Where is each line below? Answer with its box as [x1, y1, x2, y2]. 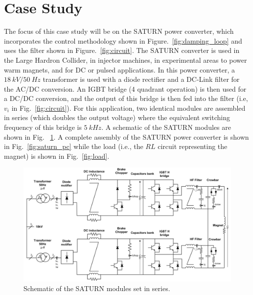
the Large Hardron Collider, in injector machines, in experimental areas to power [4, 54, 247, 65]
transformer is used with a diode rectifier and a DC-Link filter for [43, 74, 240, 84]
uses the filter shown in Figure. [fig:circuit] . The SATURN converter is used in [4, 45, 240, 55]
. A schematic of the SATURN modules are [101, 122, 231, 132]
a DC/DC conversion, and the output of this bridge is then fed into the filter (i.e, [4, 93, 248, 103]
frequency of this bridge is [4, 122, 82, 132]
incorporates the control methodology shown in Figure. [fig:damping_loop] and [4, 35, 242, 46]
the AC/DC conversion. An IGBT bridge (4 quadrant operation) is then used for [4, 83, 247, 94]
